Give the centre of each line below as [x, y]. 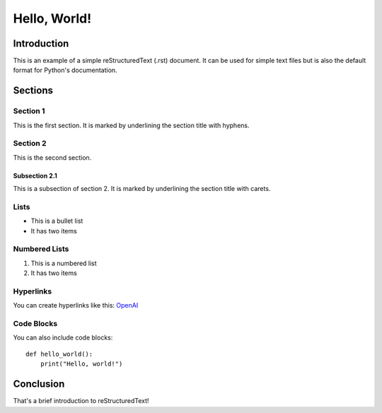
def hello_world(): [59, 354]
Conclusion [39, 384]
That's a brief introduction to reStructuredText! [81, 401]
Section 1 [29, 111]
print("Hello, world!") [81, 364]
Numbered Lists [41, 249]
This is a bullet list [57, 221]
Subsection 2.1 [35, 175]
